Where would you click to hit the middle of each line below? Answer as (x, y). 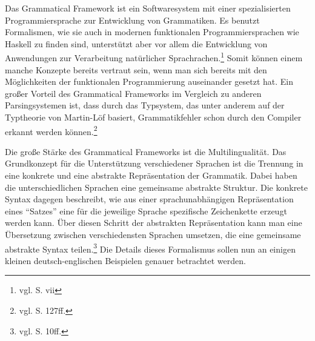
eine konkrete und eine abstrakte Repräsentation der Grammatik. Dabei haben (151, 175)
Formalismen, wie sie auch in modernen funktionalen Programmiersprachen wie (152, 32)
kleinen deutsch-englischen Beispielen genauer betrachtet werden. (125, 260)
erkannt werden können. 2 (51, 130)
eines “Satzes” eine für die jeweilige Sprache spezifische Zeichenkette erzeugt (146, 210)
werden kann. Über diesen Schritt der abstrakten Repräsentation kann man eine (154, 223)
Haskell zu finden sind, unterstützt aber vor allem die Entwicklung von (136, 43)
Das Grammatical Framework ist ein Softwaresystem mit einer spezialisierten (148, 8)
